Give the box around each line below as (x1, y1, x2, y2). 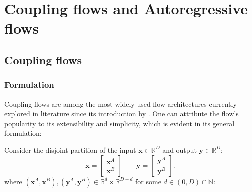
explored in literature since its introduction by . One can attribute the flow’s (4, 108, 239, 119)
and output (162, 144, 197, 155)
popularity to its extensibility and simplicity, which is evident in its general (4, 118, 235, 128)
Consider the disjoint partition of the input (4, 144, 136, 155)
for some (135, 176, 161, 186)
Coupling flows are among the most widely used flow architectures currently (4, 98, 237, 109)
